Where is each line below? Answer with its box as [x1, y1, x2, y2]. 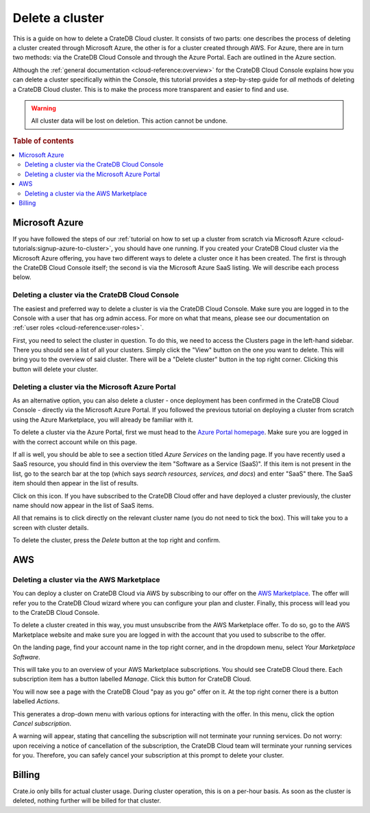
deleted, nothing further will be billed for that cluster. [12, 797, 161, 805]
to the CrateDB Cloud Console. [12, 609, 99, 616]
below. [12, 273, 32, 281]
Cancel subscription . [12, 719, 72, 727]
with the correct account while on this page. [12, 437, 137, 446]
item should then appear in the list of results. [12, 479, 139, 487]
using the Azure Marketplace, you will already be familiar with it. [12, 415, 193, 424]
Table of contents [12, 136, 75, 145]
